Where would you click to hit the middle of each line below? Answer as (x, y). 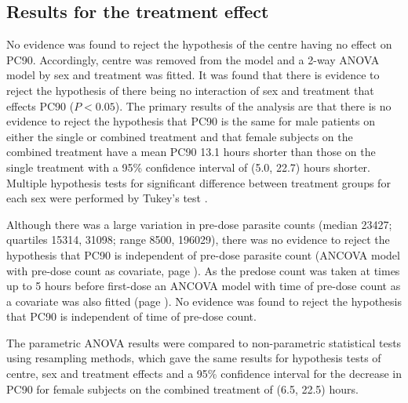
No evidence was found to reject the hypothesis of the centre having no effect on (199, 44)
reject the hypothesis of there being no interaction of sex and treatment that (190, 90)
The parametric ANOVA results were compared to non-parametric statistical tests (204, 342)
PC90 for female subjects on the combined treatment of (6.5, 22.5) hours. (182, 388)
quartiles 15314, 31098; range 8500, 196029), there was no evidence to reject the (198, 240)
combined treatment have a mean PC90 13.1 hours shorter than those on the (191, 152)
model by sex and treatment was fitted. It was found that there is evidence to (193, 75)
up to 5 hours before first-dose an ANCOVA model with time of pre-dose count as (204, 286)
